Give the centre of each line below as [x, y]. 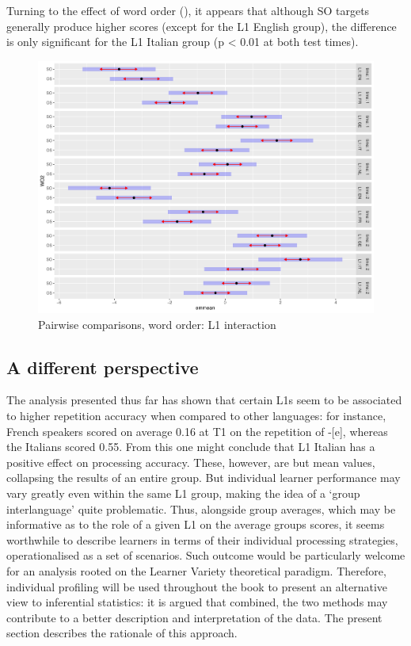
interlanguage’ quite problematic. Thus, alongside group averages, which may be [201, 508]
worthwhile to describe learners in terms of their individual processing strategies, [202, 539]
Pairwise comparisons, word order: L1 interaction [157, 324]
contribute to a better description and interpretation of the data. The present [194, 617]
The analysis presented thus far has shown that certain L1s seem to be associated [204, 400]
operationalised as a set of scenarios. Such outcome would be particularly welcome [206, 555]
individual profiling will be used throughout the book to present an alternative [197, 586]
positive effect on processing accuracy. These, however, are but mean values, [191, 462]
